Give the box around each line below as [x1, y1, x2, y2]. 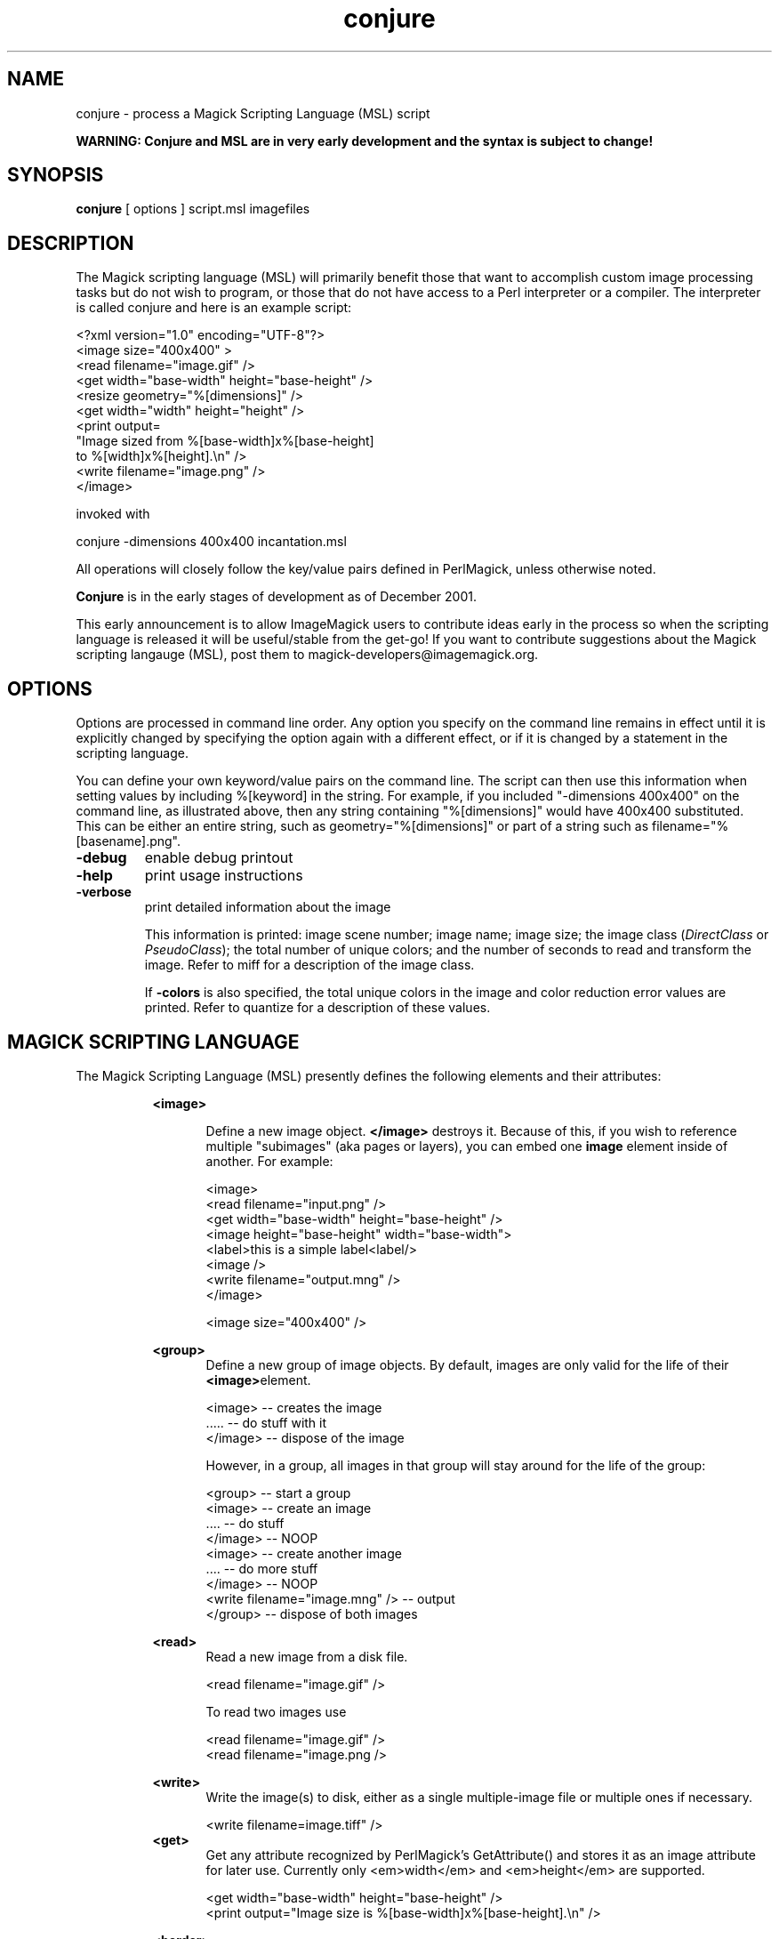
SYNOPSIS [7, 164, 104, 187]
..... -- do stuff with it [205, 1414, 327, 1430]
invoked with [76, 506, 150, 522]
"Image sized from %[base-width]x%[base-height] [76, 433, 374, 449]
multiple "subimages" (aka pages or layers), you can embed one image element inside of [205, 1138, 728, 1154]
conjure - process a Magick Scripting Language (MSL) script [76, 105, 430, 121]
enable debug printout [144, 849, 293, 867]
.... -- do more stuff [205, 1560, 318, 1576]
